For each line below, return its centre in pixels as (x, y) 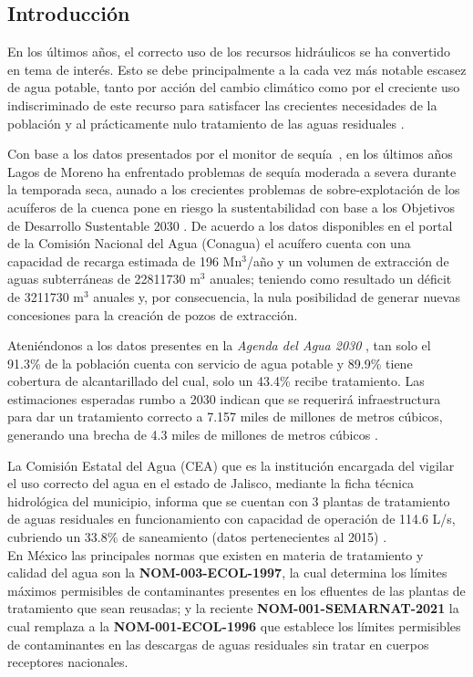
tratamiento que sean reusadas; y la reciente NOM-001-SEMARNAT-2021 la (233, 608)
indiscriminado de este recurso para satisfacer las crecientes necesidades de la (222, 104)
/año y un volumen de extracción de (348, 260)
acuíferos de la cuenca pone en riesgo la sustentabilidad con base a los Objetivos (231, 207)
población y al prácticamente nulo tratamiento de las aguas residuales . (206, 123)
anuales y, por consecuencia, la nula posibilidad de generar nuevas (277, 296)
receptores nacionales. (68, 662)
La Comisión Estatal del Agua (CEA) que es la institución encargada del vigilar (231, 465)
